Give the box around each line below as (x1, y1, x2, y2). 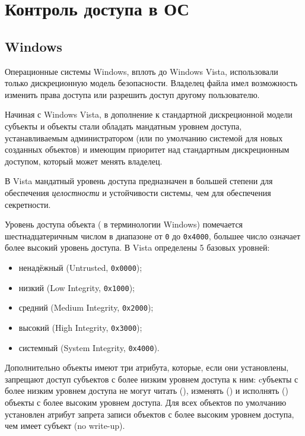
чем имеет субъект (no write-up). (5, 419, 125, 432)
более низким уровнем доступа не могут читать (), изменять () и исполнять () (5, 384, 288, 397)
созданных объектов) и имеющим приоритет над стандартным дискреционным (5, 143, 290, 156)
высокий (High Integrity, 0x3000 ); (18, 321, 142, 333)
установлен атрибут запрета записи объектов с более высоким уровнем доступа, (5, 407, 294, 420)
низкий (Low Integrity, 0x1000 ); (18, 281, 135, 293)
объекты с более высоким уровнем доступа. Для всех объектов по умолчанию (5, 396, 287, 409)
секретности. (5, 198, 51, 210)
